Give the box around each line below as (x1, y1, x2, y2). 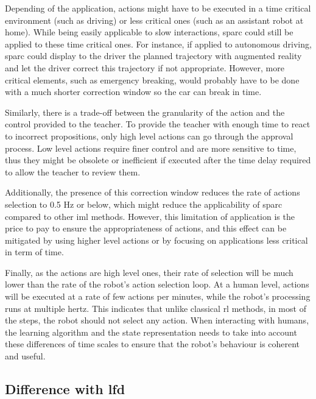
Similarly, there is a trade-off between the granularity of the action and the (5, 105, 285, 118)
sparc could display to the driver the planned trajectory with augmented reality (5, 49, 302, 62)
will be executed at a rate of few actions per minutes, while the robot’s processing (5, 290, 311, 303)
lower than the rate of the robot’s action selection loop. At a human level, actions (5, 278, 309, 291)
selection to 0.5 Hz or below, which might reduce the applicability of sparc (5, 197, 283, 210)
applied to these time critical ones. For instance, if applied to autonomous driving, (5, 37, 312, 50)
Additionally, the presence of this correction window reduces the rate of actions (5, 186, 300, 199)
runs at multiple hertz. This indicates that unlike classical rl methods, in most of (5, 302, 306, 314)
